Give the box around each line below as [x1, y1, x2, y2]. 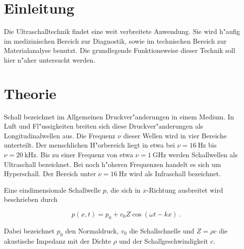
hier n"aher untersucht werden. [4, 54, 96, 65]
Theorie [4, 83, 57, 103]
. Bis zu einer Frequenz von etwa [36, 149, 133, 159]
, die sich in [106, 184, 141, 195]
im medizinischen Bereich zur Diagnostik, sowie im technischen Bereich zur [4, 35, 227, 46]
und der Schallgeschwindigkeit [119, 235, 208, 246]
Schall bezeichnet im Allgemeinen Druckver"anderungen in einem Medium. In [4, 111, 234, 121]
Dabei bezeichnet [4, 225, 55, 235]
